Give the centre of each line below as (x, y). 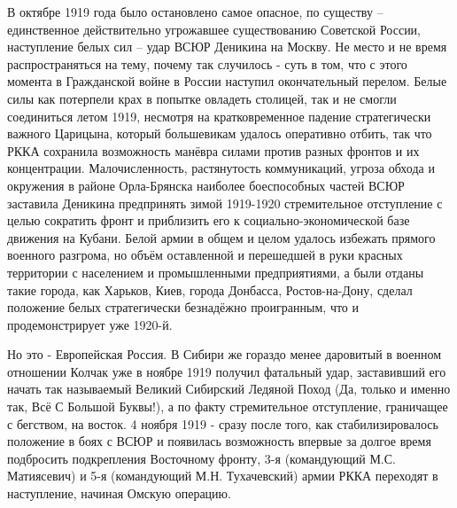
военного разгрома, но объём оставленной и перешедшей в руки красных (205, 255)
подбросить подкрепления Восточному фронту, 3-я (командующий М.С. (201, 458)
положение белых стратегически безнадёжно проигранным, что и (183, 307)
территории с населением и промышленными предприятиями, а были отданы (216, 272)
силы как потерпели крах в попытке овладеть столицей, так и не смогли (202, 98)
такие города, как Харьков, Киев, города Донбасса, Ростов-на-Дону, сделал (210, 289)
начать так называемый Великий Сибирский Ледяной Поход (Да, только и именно (229, 389)
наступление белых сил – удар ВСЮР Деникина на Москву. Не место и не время (227, 47)
